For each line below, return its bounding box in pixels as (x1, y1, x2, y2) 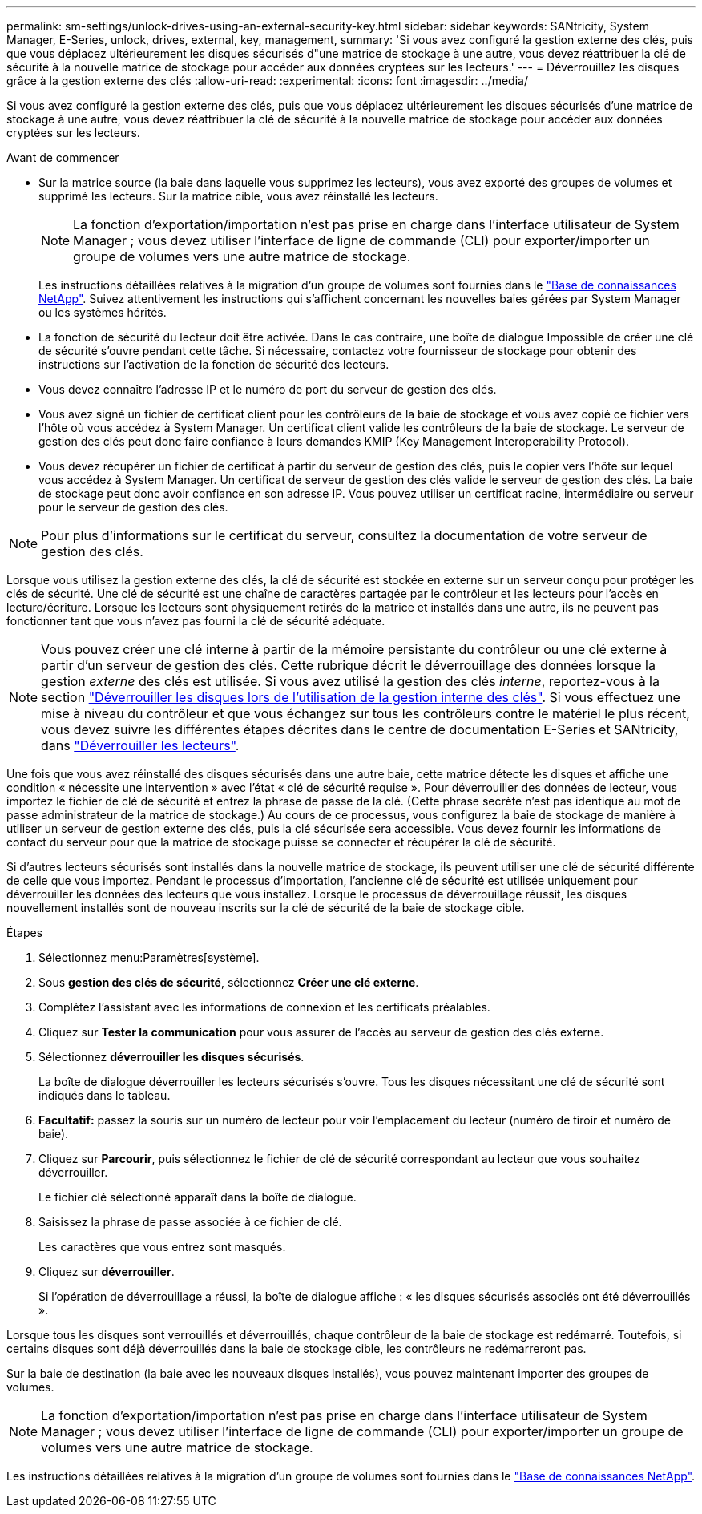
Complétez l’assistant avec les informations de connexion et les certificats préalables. (38, 1000, 490, 1014)
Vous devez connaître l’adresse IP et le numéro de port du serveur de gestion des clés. (38, 382, 497, 396)
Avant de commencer (6, 151, 119, 164)
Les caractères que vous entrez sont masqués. (38, 1240, 286, 1254)
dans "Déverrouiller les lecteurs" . (41, 737, 240, 753)
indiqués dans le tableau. (38, 1088, 171, 1102)
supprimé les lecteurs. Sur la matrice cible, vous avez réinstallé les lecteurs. (38, 189, 438, 203)
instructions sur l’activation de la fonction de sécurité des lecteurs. (38, 357, 389, 371)
